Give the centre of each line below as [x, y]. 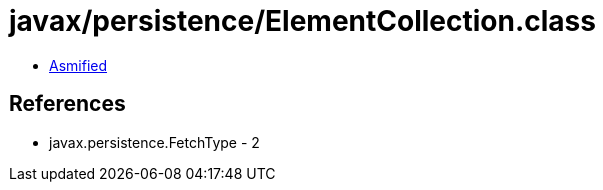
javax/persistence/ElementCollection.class [302, 21]
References [67, 104]
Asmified [78, 65]
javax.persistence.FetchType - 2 [154, 142]
